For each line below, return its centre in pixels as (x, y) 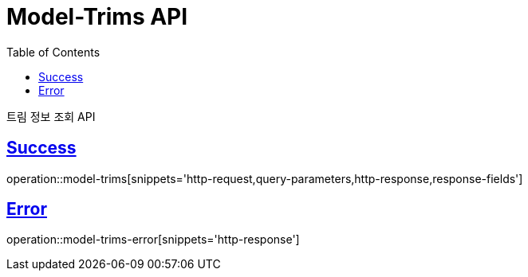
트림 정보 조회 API (51, 116)
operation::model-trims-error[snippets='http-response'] (153, 240)
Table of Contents (53, 52)
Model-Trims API (97, 17)
